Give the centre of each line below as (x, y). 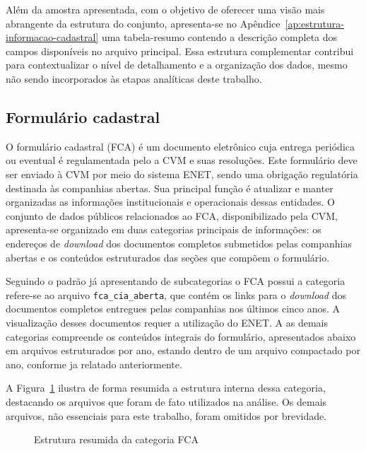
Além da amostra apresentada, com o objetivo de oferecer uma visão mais (165, 9)
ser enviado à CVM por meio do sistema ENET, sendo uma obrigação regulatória (182, 174)
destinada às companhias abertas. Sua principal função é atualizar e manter (170, 188)
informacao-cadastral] (52, 37)
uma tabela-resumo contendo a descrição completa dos (219, 37)
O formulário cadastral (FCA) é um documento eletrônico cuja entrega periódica (181, 146)
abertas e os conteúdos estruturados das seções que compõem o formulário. (168, 257)
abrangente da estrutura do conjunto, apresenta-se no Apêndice (143, 23)
